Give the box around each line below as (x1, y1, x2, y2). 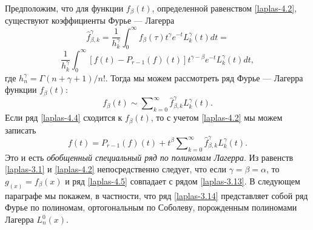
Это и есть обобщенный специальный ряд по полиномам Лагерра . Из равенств (5, 151, 294, 163)
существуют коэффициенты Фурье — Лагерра (5, 14, 175, 27)
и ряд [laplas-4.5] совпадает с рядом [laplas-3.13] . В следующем (65, 174, 300, 187)
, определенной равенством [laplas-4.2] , (152, 2, 297, 14)
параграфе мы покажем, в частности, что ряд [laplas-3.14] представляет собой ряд (5, 189, 308, 201)
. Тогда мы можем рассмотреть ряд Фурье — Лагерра (105, 71, 303, 84)
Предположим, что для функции (5, 2, 124, 14)
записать (5, 123, 36, 136)
